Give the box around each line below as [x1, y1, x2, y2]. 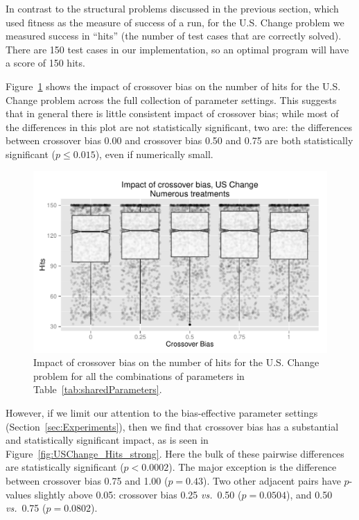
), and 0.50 [286, 487, 333, 501]
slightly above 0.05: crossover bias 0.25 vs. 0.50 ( [34, 487, 242, 501]
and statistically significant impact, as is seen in [6, 433, 209, 447]
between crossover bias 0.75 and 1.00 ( [6, 473, 168, 487]
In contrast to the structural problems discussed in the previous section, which [6, 1, 339, 15]
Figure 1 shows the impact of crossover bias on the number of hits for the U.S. [6, 78, 341, 93]
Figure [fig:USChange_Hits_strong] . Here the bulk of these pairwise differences [6, 446, 344, 460]
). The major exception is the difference [168, 460, 337, 474]
